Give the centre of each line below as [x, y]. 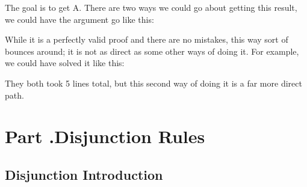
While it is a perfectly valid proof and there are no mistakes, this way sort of [147, 39]
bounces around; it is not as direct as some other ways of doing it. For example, [152, 51]
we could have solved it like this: [65, 63]
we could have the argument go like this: [79, 19]
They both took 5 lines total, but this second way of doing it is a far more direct [153, 83]
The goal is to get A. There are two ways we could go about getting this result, [151, 7]
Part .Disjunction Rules [105, 136]
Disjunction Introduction [84, 174]
